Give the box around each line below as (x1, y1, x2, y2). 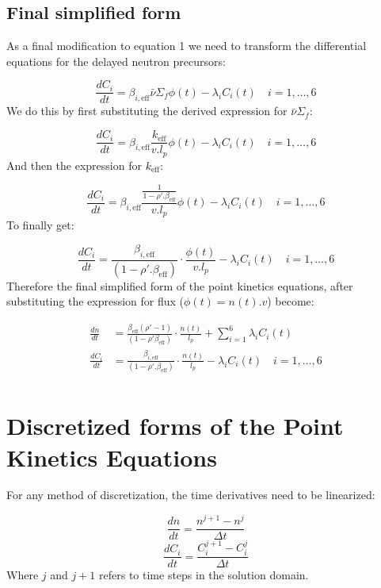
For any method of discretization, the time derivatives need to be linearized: (6, 486, 375, 503)
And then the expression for (6, 156, 142, 173)
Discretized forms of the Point (6, 409, 344, 442)
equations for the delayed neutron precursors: (6, 52, 226, 69)
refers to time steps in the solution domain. (99, 567, 309, 583)
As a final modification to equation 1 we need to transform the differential (6, 37, 367, 54)
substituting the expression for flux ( (6, 293, 185, 309)
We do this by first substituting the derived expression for (6, 102, 288, 119)
